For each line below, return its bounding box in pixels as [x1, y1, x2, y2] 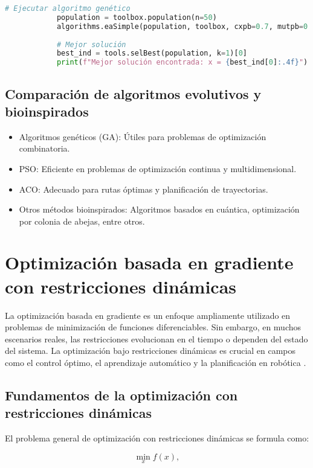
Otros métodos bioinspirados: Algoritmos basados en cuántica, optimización [19, 203, 300, 216]
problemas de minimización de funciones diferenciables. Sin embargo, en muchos [5, 321, 302, 333]
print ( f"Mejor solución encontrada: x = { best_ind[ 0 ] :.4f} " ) [56, 58, 308, 67]
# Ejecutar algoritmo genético [5, 4, 131, 13]
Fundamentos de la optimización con [5, 385, 238, 404]
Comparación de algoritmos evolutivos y [5, 84, 262, 103]
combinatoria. [19, 142, 70, 155]
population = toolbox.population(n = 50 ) [56, 13, 217, 22]
